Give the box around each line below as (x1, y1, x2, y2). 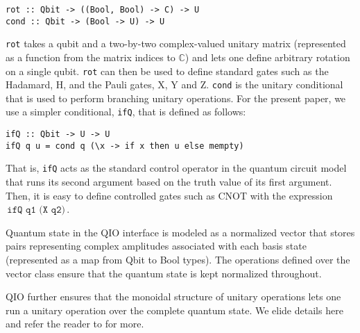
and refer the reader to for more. (6, 316, 144, 331)
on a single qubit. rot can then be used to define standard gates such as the (6, 63, 329, 78)
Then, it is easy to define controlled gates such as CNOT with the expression (6, 188, 333, 202)
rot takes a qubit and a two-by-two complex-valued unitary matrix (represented (6, 36, 346, 51)
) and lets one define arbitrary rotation (185, 49, 350, 64)
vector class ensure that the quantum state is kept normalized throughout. (6, 266, 322, 280)
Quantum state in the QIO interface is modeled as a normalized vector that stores (6, 225, 355, 239)
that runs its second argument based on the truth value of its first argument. (6, 174, 332, 189)
